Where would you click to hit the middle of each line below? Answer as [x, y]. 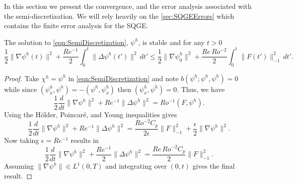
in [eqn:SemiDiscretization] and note [123, 78]
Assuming [19, 166]
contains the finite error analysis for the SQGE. [76, 25]
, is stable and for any [171, 42]
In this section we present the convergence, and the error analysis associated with [128, 6]
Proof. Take [22, 78]
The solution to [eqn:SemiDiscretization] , [66, 42]
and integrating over [136, 166]
